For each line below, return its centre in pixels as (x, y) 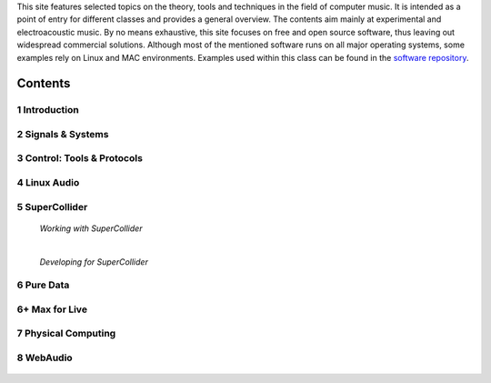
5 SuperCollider (52, 207)
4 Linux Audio (48, 183)
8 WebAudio (45, 358)
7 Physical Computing (66, 334)
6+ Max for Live (52, 309)
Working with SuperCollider (91, 228)
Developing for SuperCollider (94, 262)
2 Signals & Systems (63, 134)
